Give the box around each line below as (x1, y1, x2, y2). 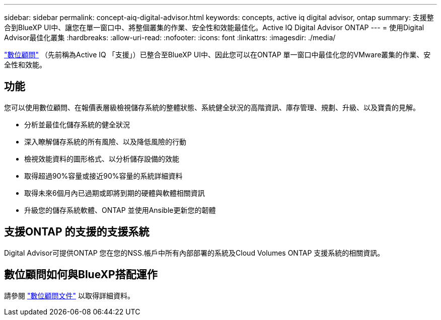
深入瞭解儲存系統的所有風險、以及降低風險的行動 (24, 137, 186, 146)
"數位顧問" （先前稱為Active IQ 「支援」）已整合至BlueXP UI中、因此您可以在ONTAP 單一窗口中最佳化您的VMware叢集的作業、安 (4, 50, 431, 59)
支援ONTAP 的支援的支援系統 (4, 225, 150, 238)
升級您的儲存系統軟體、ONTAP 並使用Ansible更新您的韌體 (24, 205, 216, 214)
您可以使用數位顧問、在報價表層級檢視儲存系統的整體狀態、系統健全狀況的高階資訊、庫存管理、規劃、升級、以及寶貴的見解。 (4, 103, 420, 112)
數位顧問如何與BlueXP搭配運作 (4, 268, 158, 281)
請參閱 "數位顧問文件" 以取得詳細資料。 (4, 291, 134, 300)
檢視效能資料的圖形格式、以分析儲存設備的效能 (24, 154, 179, 163)
